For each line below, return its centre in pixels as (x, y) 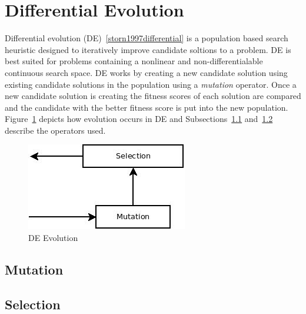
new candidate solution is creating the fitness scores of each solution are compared (153, 96)
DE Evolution (53, 238)
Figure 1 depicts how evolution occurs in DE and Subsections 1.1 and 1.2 (139, 119)
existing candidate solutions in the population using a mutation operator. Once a (151, 84)
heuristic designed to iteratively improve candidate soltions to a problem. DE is (148, 49)
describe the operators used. (55, 130)
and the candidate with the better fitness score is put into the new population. (147, 107)
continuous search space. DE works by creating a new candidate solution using (146, 72)
